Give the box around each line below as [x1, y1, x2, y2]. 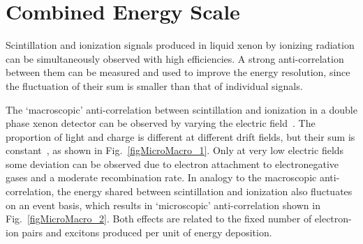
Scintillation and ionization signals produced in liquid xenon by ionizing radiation [6, 38, 355, 52]
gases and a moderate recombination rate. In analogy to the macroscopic [6, 170, 317, 185]
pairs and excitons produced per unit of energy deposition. [22, 224, 272, 239]
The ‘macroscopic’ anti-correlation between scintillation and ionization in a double [6, 102, 357, 116]
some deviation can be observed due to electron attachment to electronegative [6, 156, 339, 171]
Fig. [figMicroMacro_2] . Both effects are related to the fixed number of [6, 211, 312, 226]
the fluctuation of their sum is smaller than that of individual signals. [6, 78, 303, 93]
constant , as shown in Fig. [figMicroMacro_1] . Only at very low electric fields [6, 143, 344, 158]
